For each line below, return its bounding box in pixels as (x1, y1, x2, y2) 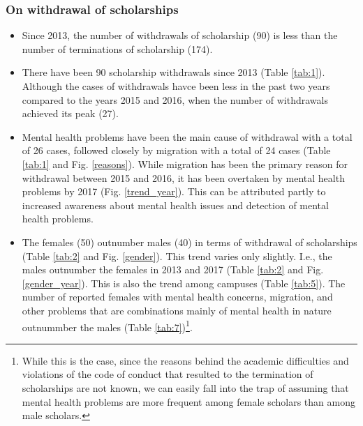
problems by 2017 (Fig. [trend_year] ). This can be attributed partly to (22, 184, 326, 199)
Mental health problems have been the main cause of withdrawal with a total (22, 129, 353, 144)
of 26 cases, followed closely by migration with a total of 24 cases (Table (22, 143, 331, 158)
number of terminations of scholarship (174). (22, 41, 213, 56)
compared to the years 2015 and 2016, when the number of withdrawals (22, 92, 328, 107)
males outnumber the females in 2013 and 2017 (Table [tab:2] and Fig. (22, 262, 324, 277)
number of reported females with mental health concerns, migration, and (22, 289, 333, 304)
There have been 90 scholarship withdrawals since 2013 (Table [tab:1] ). (22, 65, 325, 79)
